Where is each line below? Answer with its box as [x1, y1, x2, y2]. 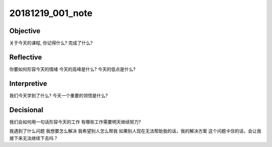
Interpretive [9, 79, 47, 88]
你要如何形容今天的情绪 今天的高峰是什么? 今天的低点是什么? [9, 66, 136, 72]
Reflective [9, 53, 42, 61]
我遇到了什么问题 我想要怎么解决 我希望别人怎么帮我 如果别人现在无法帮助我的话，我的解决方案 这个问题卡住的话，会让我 [9, 128, 261, 134]
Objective [9, 27, 41, 35]
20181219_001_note [9, 8, 93, 19]
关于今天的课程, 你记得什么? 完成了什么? [9, 40, 93, 46]
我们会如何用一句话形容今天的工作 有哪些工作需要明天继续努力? [9, 118, 141, 125]
